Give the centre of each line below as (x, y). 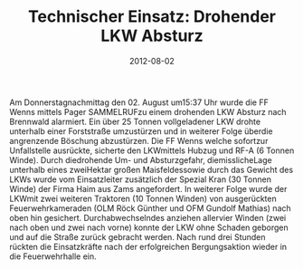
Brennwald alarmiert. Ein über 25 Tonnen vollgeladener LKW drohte (135, 121)
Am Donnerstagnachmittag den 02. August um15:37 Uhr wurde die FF (139, 102)
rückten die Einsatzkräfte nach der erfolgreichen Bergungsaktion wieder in (148, 246)
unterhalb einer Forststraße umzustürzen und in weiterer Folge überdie (141, 131)
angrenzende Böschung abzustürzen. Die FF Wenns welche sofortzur (139, 140)
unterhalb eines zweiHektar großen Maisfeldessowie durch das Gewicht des (151, 169)
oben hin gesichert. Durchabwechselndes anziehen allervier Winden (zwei (148, 217)
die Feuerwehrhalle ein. (53, 256)
